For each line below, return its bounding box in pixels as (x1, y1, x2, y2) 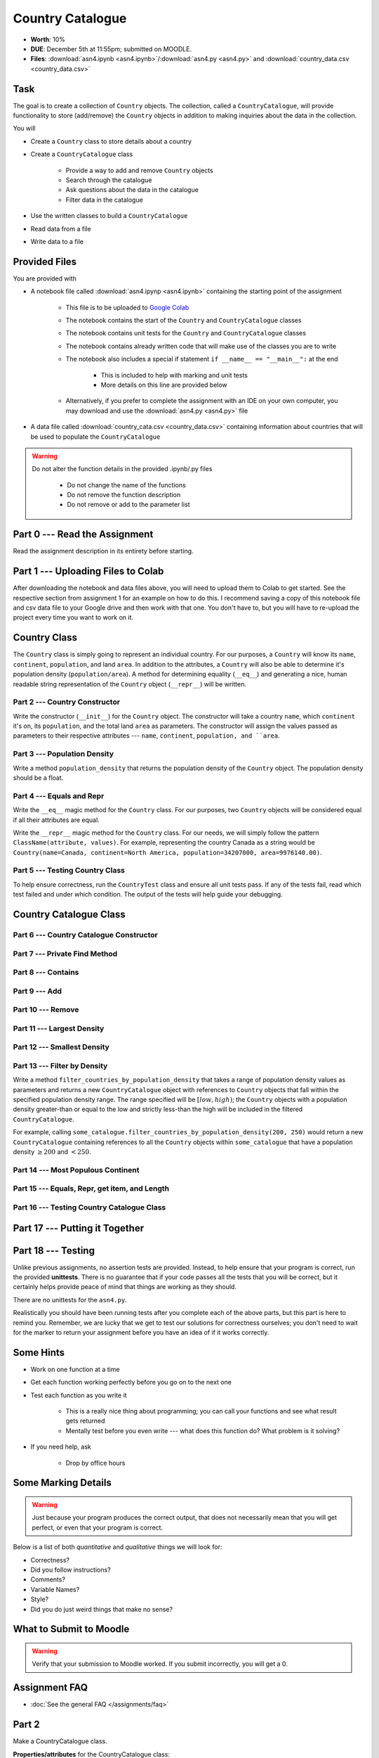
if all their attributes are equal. (13, 816, 100, 824)
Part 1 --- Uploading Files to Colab (13, 565, 164, 577)
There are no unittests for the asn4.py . (13, 1295, 127, 1304)
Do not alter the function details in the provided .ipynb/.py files (32, 465, 213, 473)
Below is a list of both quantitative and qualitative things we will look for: (13, 1543, 222, 1551)
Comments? (30, 1575, 66, 1584)
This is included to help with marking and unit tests (100, 371, 248, 379)
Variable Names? (30, 1585, 80, 1593)
